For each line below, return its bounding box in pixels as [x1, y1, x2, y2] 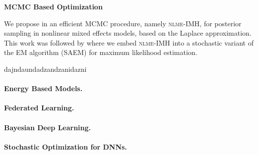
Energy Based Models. [4, 83, 83, 94]
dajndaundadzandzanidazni [4, 63, 87, 74]
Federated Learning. [4, 103, 74, 113]
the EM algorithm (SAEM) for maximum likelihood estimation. [4, 47, 197, 57]
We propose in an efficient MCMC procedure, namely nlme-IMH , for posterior [4, 18, 242, 28]
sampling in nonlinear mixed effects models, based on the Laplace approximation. [4, 28, 252, 38]
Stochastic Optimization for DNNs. [4, 141, 127, 152]
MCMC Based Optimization [4, 1, 103, 11]
